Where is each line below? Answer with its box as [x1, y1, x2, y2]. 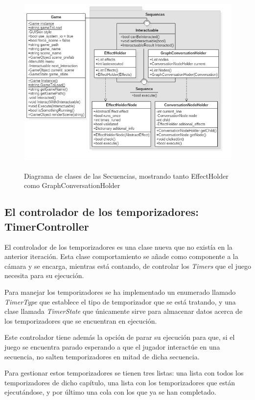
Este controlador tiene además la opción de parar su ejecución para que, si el [4, 332, 235, 342]
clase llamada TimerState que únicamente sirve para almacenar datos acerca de [4, 306, 243, 316]
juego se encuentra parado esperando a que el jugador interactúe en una [4, 341, 220, 352]
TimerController [4, 218, 89, 234]
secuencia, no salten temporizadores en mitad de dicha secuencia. [4, 351, 200, 361]
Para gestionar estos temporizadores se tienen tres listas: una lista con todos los [4, 368, 244, 378]
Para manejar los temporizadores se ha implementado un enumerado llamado [4, 286, 236, 297]
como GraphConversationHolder [24, 180, 120, 190]
